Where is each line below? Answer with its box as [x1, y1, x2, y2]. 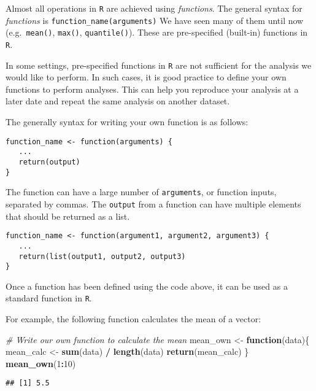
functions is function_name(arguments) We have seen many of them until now [6, 14, 304, 26]
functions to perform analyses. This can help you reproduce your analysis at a [6, 82, 299, 95]
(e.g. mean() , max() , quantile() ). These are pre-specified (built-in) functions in [6, 26, 308, 39]
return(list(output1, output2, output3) [18, 252, 186, 261]
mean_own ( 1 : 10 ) [6, 357, 76, 370]
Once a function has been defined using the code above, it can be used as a [6, 279, 288, 292]
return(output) [18, 157, 80, 166]
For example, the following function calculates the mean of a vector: [6, 312, 261, 325]
